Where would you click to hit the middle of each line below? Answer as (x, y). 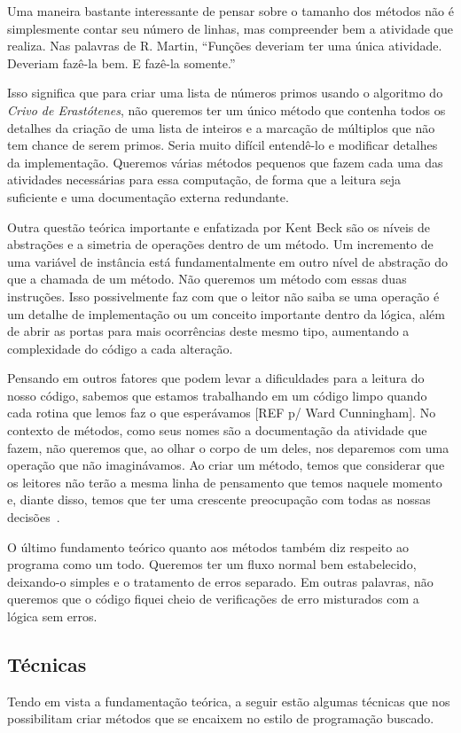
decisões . (34, 517)
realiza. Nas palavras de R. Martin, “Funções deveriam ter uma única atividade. (225, 46)
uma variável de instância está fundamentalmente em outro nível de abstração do (227, 261)
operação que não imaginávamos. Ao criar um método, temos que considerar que (226, 465)
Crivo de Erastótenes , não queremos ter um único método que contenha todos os (227, 109)
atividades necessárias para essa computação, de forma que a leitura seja (204, 179)
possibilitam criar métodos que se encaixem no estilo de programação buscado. (221, 718)
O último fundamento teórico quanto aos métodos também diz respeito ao (208, 546)
